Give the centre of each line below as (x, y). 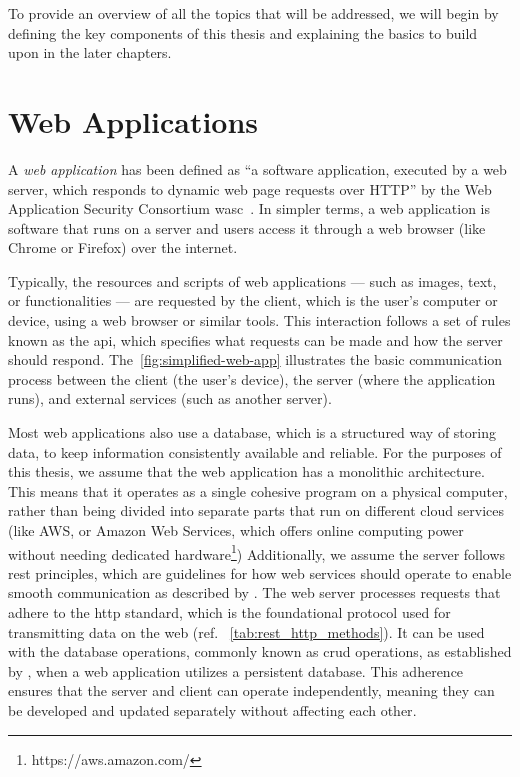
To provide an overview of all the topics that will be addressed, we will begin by (253, 13)
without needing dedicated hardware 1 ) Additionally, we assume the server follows (257, 552)
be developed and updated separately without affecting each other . (212, 710)
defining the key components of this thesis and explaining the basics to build (243, 32)
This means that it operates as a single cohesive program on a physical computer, (258, 490)
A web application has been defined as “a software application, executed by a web (257, 168)
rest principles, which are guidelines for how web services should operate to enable (260, 572)
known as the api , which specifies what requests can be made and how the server (255, 339)
